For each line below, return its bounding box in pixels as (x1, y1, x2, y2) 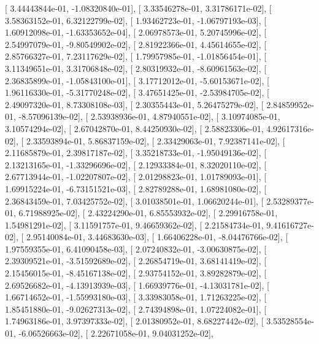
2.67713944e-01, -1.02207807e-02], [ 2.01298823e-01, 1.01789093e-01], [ (5, 170, 267, 183)
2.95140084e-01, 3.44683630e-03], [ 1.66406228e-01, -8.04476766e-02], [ (26, 230, 288, 243)
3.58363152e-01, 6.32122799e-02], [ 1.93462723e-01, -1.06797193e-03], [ (5, 14, 267, 26)
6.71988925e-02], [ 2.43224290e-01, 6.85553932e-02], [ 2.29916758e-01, (18, 206, 278, 219)
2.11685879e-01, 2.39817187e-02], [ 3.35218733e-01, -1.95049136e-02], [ (5, 146, 267, 159)
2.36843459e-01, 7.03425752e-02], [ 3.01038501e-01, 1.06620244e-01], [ (5, 194, 264, 207)
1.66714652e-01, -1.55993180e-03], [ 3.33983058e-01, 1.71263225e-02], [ (5, 291, 267, 303)
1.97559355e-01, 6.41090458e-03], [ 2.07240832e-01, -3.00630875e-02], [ (5, 242, 267, 255)
